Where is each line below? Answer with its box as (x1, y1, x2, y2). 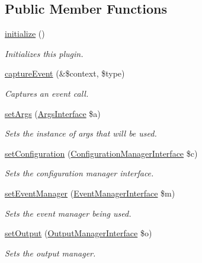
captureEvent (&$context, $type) (5, 67, 125, 80)
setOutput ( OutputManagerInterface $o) (5, 227, 152, 239)
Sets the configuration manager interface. (5, 167, 154, 179)
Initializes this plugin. (5, 47, 84, 59)
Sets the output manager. (5, 246, 96, 259)
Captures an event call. (5, 87, 89, 99)
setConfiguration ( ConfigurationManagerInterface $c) (5, 147, 198, 159)
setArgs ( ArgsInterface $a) (5, 107, 101, 119)
